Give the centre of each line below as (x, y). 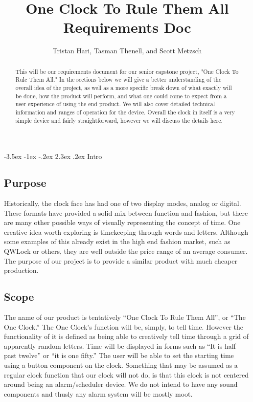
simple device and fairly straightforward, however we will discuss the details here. (119, 120)
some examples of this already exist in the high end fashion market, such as (117, 241)
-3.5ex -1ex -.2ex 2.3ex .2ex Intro (53, 156)
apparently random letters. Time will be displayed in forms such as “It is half (120, 346)
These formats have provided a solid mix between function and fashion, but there (126, 212)
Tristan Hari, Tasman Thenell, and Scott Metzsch (127, 51)
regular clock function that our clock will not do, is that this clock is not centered (126, 374)
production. (21, 270)
